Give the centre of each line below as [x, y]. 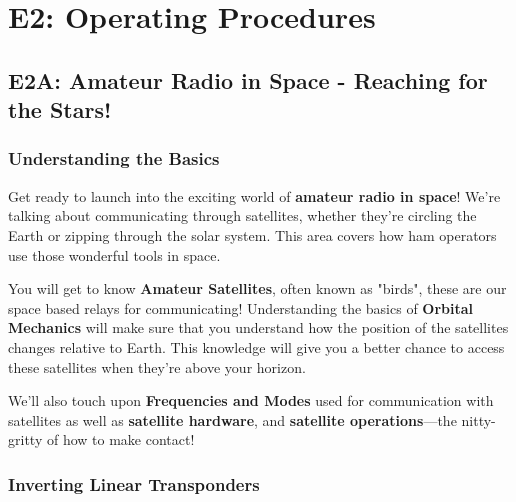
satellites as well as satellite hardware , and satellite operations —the [232, 419]
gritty [25, 439]
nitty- [478, 419]
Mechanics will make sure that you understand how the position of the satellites [258, 327]
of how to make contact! [120, 439]
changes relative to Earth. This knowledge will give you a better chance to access [256, 346]
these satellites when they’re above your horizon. [157, 366]
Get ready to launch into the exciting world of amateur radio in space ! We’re [254, 195]
